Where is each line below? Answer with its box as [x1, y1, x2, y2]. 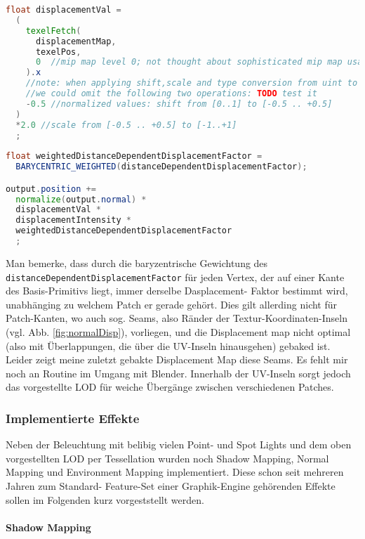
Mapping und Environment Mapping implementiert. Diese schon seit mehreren [6, 465, 344, 479]
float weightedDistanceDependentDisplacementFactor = [6, 151, 263, 162]
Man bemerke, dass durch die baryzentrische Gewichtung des [6, 255, 268, 270]
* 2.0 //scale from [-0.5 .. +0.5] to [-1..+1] [15, 119, 237, 130]
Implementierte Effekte [6, 409, 140, 427]
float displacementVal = [6, 5, 121, 15]
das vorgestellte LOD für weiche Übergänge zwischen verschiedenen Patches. [6, 379, 334, 394]
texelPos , [35, 46, 81, 57]
